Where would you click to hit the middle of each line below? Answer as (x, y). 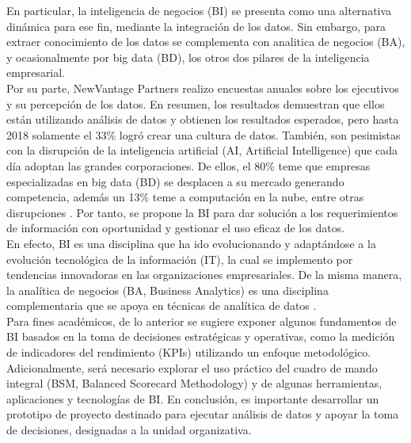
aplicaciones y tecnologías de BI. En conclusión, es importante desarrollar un (193, 398)
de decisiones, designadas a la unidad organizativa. (129, 430)
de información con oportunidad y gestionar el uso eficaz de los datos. (176, 228)
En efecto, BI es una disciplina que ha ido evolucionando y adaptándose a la (191, 243)
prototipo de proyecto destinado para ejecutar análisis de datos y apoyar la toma (203, 414)
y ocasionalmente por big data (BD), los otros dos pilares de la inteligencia (188, 57)
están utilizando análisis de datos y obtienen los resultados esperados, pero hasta (203, 119)
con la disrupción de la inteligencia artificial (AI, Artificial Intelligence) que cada (202, 150)
